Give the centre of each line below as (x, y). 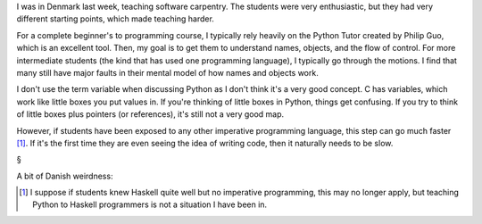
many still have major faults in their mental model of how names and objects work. (167, 72)
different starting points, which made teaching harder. (115, 19)
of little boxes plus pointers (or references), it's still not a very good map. (150, 114)
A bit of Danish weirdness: (65, 176)
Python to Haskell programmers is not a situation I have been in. (150, 204)
